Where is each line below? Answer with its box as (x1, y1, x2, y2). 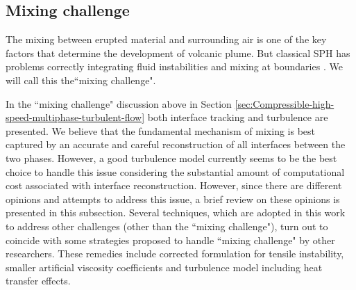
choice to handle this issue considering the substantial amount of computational (6, 164, 345, 179)
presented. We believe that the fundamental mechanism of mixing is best (6, 123, 315, 138)
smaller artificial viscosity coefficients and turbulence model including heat (6, 259, 323, 274)
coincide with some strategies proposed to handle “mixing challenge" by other (6, 232, 335, 247)
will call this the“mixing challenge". (6, 72, 156, 87)
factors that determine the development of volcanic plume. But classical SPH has (6, 45, 350, 60)
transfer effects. (6, 273, 71, 288)
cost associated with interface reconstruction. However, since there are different (6, 178, 342, 193)
